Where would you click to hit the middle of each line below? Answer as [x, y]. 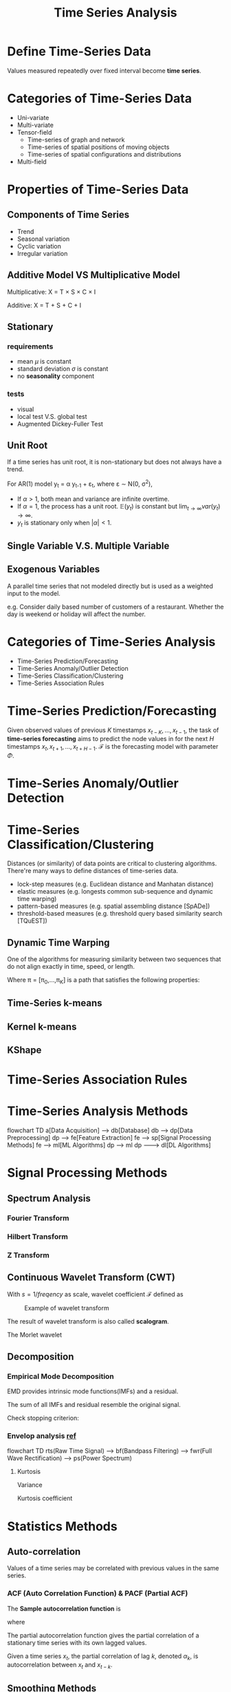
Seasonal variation [43, 239]
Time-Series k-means [55, 1003]
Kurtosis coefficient [45, 1498]
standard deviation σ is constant [63, 369]
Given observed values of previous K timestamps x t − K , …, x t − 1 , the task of [113, 731]
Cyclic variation [39, 246]
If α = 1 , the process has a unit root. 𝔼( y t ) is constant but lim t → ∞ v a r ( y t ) [119, 507]
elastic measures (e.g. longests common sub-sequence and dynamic [115, 892]
